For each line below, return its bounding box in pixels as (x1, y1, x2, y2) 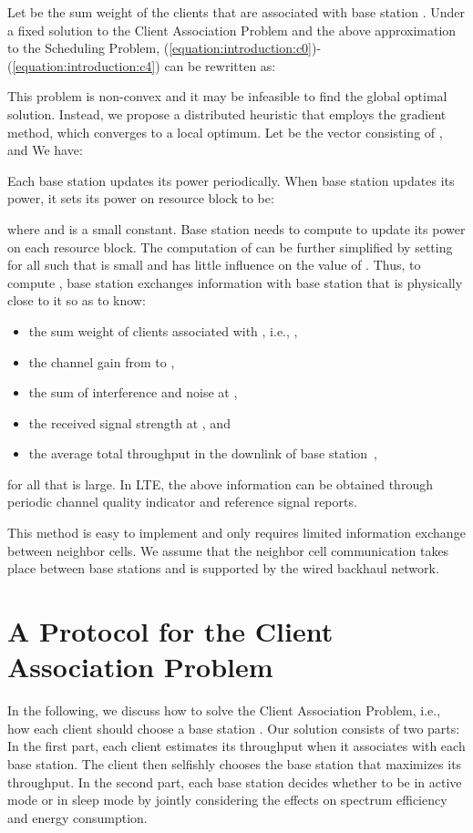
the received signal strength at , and (28, 413, 231, 432)
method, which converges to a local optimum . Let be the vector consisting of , (7, 122, 443, 141)
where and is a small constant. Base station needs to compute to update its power (7, 219, 466, 238)
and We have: (7, 140, 83, 159)
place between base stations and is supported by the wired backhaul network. (7, 559, 439, 578)
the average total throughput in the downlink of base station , (28, 444, 377, 463)
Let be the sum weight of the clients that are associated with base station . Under (7, 3, 465, 21)
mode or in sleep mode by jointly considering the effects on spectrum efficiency (7, 790, 447, 809)
